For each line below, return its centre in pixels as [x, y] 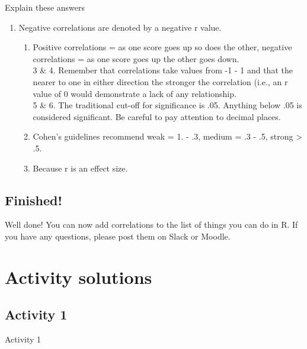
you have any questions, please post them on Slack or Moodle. [118, 236]
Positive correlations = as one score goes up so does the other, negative [162, 47]
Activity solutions [79, 277]
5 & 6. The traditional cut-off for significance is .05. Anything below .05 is [167, 105]
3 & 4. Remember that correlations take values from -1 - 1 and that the [163, 70]
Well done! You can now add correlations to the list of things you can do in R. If [151, 224]
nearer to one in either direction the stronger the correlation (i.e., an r [160, 81]
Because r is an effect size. [80, 168]
